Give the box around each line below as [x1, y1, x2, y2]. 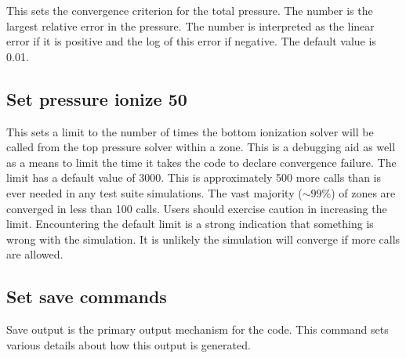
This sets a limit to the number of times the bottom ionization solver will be [6, 123, 374, 139]
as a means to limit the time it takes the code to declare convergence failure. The [6, 154, 397, 170]
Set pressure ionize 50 [6, 86, 187, 110]
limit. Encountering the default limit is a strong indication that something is [6, 215, 374, 232]
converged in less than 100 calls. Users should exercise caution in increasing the [6, 200, 387, 216]
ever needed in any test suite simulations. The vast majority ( [6, 184, 303, 201]
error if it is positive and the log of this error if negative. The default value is [6, 33, 376, 49]
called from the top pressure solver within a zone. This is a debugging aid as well [6, 139, 396, 155]
